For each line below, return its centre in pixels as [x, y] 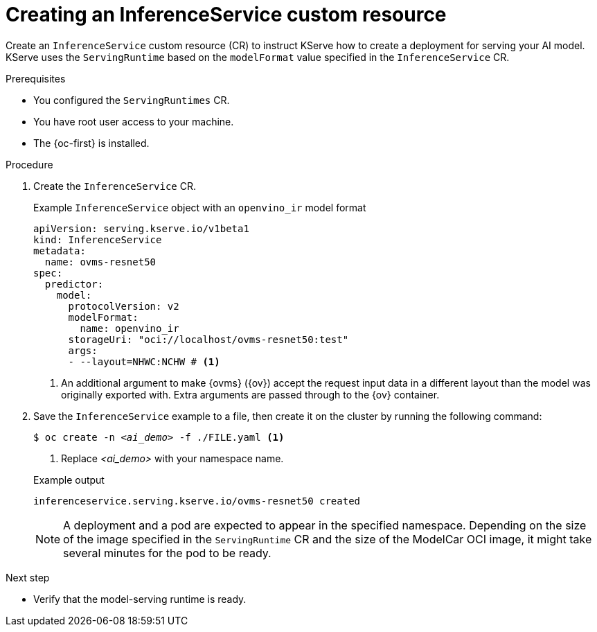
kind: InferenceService [98, 239]
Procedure [29, 164]
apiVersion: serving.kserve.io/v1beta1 [141, 228]
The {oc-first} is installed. [91, 143]
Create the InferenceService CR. [115, 186]
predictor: [74, 284]
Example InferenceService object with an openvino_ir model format [200, 207]
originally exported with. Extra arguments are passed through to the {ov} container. [250, 394]
